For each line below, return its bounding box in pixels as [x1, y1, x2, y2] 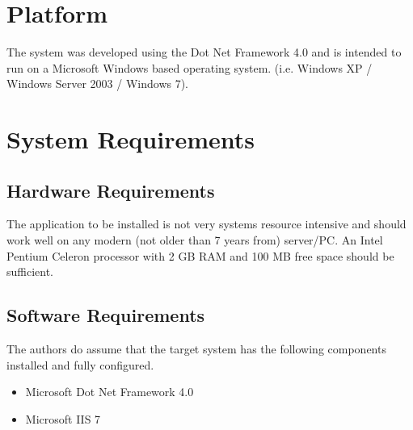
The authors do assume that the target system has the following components [6, 340, 386, 357]
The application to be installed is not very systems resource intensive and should [6, 215, 407, 232]
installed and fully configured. [6, 356, 154, 373]
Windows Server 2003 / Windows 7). [6, 75, 189, 92]
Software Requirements [6, 303, 205, 328]
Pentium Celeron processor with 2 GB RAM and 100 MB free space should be [6, 247, 394, 264]
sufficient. [6, 263, 54, 280]
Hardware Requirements [6, 177, 215, 202]
